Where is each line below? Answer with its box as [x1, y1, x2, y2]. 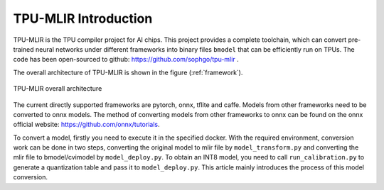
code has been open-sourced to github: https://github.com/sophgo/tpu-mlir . [13, 55, 239, 64]
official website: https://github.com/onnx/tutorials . [13, 121, 160, 129]
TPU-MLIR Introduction [13, 11, 153, 26]
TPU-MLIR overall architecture [13, 84, 102, 93]
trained [13, 45, 35, 53]
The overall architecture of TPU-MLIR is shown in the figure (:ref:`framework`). [13, 68, 243, 77]
